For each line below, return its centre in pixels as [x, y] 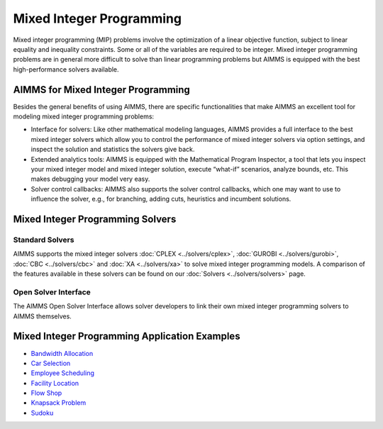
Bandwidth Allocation [62, 353]
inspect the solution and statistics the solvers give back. [113, 150]
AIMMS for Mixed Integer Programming [102, 90]
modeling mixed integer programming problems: [84, 116]
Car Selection [51, 363]
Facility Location [55, 383]
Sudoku [42, 413]
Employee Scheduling [63, 373]
